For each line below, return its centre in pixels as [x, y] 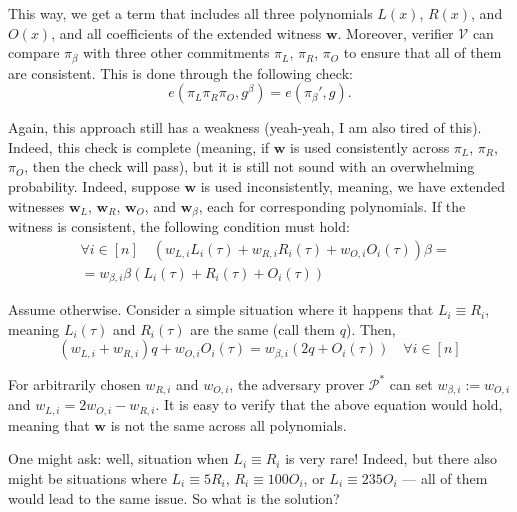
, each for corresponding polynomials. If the [332, 205]
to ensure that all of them [422, 52]
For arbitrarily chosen [74, 383]
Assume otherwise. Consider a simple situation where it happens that [221, 309]
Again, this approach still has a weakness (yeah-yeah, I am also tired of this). [245, 127]
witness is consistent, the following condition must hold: [179, 226]
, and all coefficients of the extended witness [186, 32]
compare [34, 52]
